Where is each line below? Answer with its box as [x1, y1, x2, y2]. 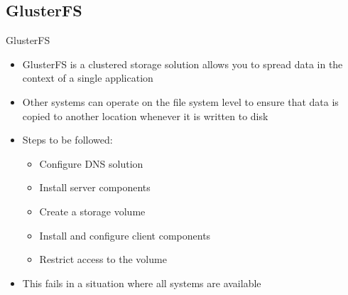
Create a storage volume [39, 203, 146, 218]
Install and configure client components [39, 227, 211, 242]
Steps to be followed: [22, 132, 113, 147]
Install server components [39, 180, 151, 195]
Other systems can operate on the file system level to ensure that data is [22, 94, 339, 109]
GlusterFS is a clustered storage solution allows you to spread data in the [22, 56, 343, 71]
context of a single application [22, 70, 153, 85]
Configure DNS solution [39, 156, 143, 171]
